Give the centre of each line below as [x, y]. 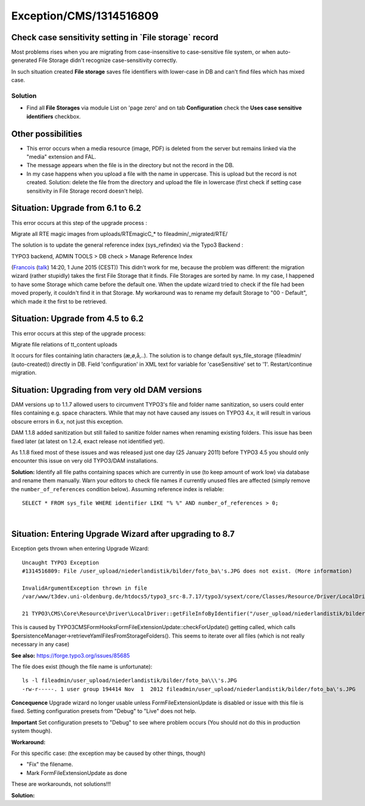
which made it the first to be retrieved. [59, 301]
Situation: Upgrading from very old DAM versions [106, 390]
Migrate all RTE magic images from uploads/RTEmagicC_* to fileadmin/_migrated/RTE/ [120, 233]
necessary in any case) [40, 644]
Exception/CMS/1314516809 [85, 16]
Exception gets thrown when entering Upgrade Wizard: [80, 549]
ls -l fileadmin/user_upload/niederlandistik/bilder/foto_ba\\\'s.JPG [130, 680]
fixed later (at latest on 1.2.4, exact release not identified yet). [88, 441]
